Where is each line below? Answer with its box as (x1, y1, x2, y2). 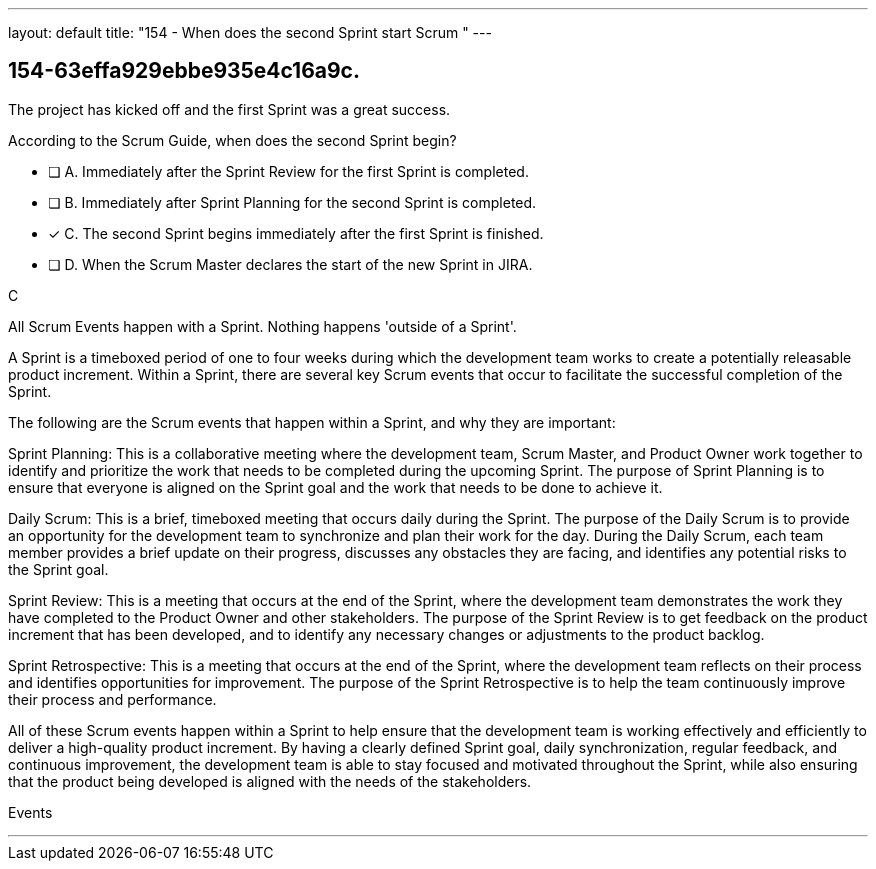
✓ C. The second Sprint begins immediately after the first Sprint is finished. (48, 224, 544, 242)
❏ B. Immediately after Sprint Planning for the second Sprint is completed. (48, 193, 537, 211)
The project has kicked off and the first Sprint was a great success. (8, 100, 451, 118)
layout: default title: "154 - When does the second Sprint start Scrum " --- (8, 24, 492, 41)
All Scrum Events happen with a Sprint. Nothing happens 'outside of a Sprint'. (8, 317, 517, 335)
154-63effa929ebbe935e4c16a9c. (8, 58, 360, 84)
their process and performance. (8, 690, 217, 708)
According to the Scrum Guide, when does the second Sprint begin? (8, 131, 457, 149)
